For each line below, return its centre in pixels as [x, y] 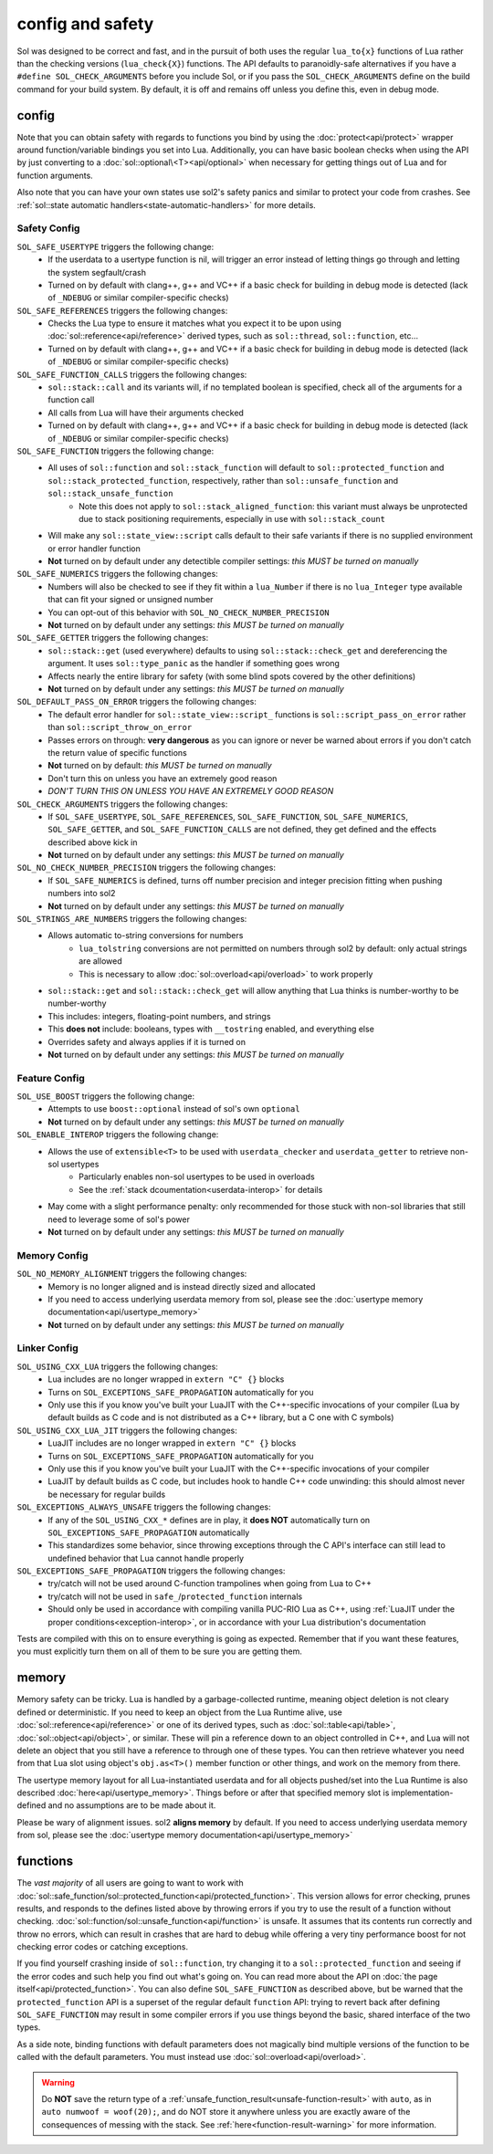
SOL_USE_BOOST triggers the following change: [106, 1096]
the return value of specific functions [117, 752]
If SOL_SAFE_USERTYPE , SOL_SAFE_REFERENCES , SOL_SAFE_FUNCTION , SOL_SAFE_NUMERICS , [228, 816]
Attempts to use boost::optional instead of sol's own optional [174, 1109]
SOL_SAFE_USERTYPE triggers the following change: [115, 246]
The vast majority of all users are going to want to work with [130, 1883]
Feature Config [51, 1078]
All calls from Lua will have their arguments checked [146, 413]
